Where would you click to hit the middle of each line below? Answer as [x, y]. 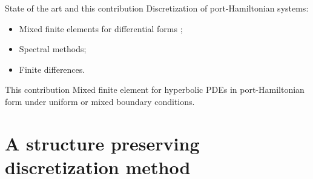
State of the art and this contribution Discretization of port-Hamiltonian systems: [157, 8]
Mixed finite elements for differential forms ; [101, 28]
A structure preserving [102, 143]
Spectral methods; [53, 49]
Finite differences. [52, 69]
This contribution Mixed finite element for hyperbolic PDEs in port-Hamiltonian [155, 89]
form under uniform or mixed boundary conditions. [100, 101]
